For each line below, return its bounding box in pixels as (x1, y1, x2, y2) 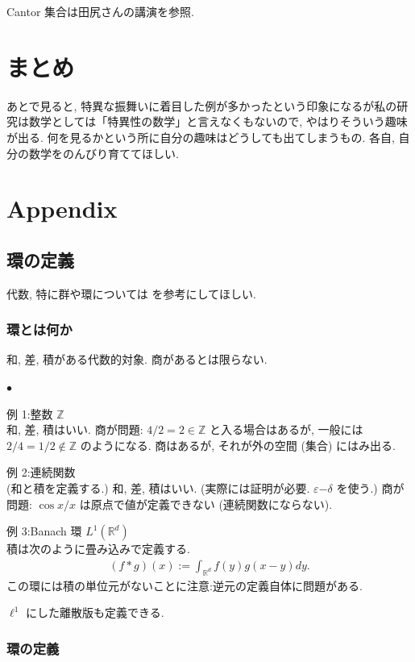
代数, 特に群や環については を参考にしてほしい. (6, 285, 256, 302)
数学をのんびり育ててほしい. (28, 144, 179, 161)
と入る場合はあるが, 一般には (209, 421, 363, 438)
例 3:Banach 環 (6, 523, 82, 539)
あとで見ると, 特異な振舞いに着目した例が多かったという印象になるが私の (6, 97, 397, 114)
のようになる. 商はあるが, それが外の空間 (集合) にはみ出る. (80, 436, 396, 453)
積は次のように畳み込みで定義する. (6, 540, 190, 557)
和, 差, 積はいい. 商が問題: (6, 421, 143, 438)
